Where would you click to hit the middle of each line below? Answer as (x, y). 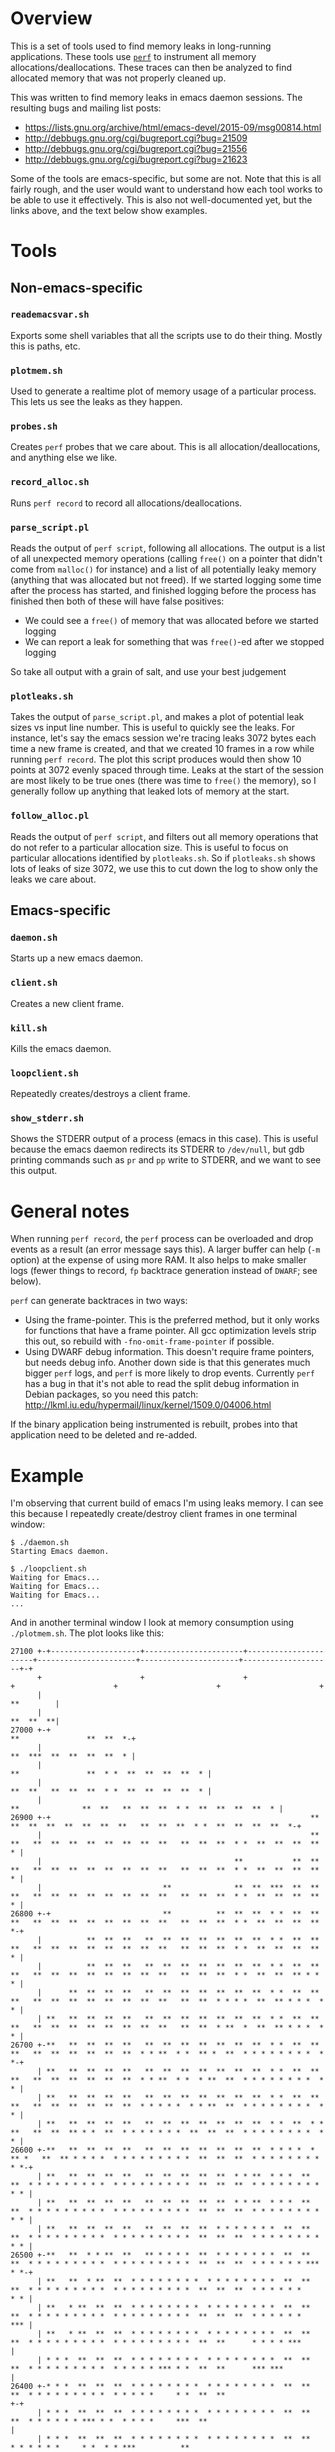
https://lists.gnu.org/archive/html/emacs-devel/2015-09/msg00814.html (173, 127)
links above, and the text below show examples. (109, 210)
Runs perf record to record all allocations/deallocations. (126, 503)
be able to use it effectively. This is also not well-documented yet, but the (161, 199)
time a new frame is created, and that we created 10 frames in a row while (162, 749)
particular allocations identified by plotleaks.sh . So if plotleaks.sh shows (163, 858)
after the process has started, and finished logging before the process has (163, 590)
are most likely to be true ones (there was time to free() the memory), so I (163, 781)
